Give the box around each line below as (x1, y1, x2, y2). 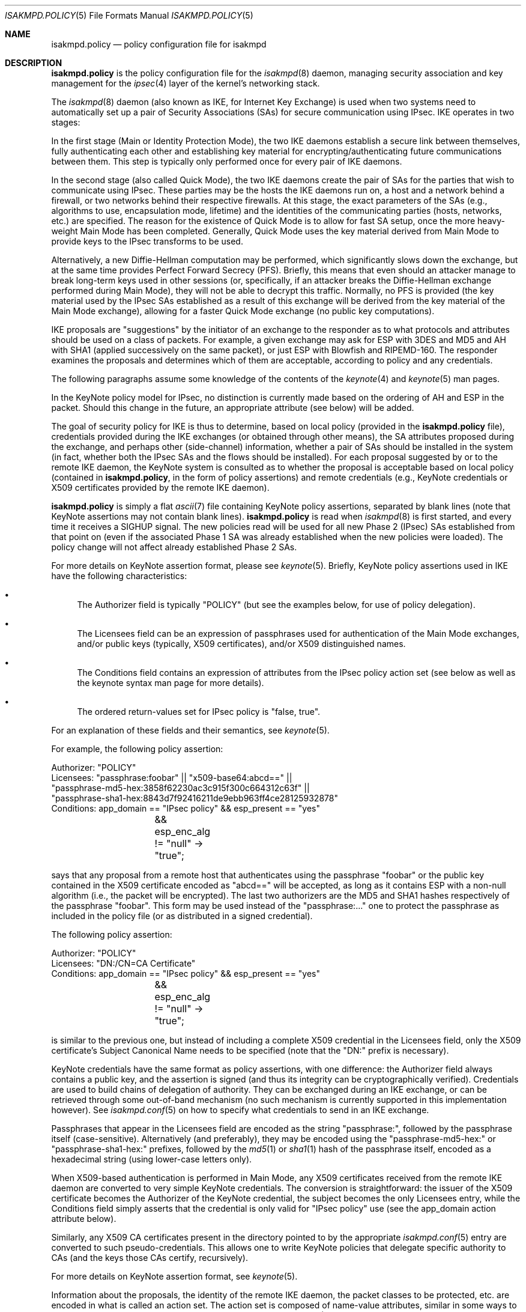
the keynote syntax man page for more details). (77, 678, 264, 688)
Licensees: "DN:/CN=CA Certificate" (51, 958, 196, 968)
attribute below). (51, 1213, 116, 1224)
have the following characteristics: (51, 571, 187, 581)
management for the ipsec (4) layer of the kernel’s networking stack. (51, 78, 320, 88)
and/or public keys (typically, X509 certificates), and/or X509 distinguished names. (77, 639, 406, 649)
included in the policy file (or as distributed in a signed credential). (51, 911, 313, 921)
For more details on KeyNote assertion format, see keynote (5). (51, 1271, 298, 1281)
